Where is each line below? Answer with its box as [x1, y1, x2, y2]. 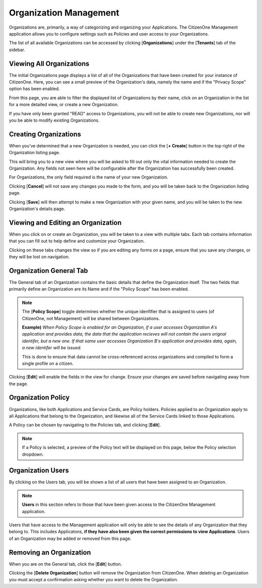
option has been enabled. [9, 86, 60, 92]
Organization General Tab [9, 267, 88, 275]
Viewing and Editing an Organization [9, 218, 122, 227]
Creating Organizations [9, 130, 81, 138]
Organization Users [9, 466, 69, 475]
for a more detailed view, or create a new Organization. [9, 102, 119, 107]
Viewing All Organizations [9, 59, 90, 68]
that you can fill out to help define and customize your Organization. [9, 238, 145, 244]
